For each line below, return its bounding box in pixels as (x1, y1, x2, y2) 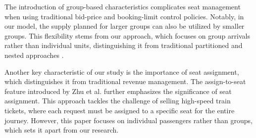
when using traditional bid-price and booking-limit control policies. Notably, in (4, 11, 244, 21)
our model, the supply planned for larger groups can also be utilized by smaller (4, 21, 245, 31)
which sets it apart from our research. (4, 125, 119, 135)
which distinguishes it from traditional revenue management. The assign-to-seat (4, 76, 246, 87)
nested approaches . (4, 49, 64, 60)
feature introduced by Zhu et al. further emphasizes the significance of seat (4, 86, 232, 96)
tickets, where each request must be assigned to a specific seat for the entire (4, 105, 235, 115)
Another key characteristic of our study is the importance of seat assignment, (4, 66, 239, 77)
